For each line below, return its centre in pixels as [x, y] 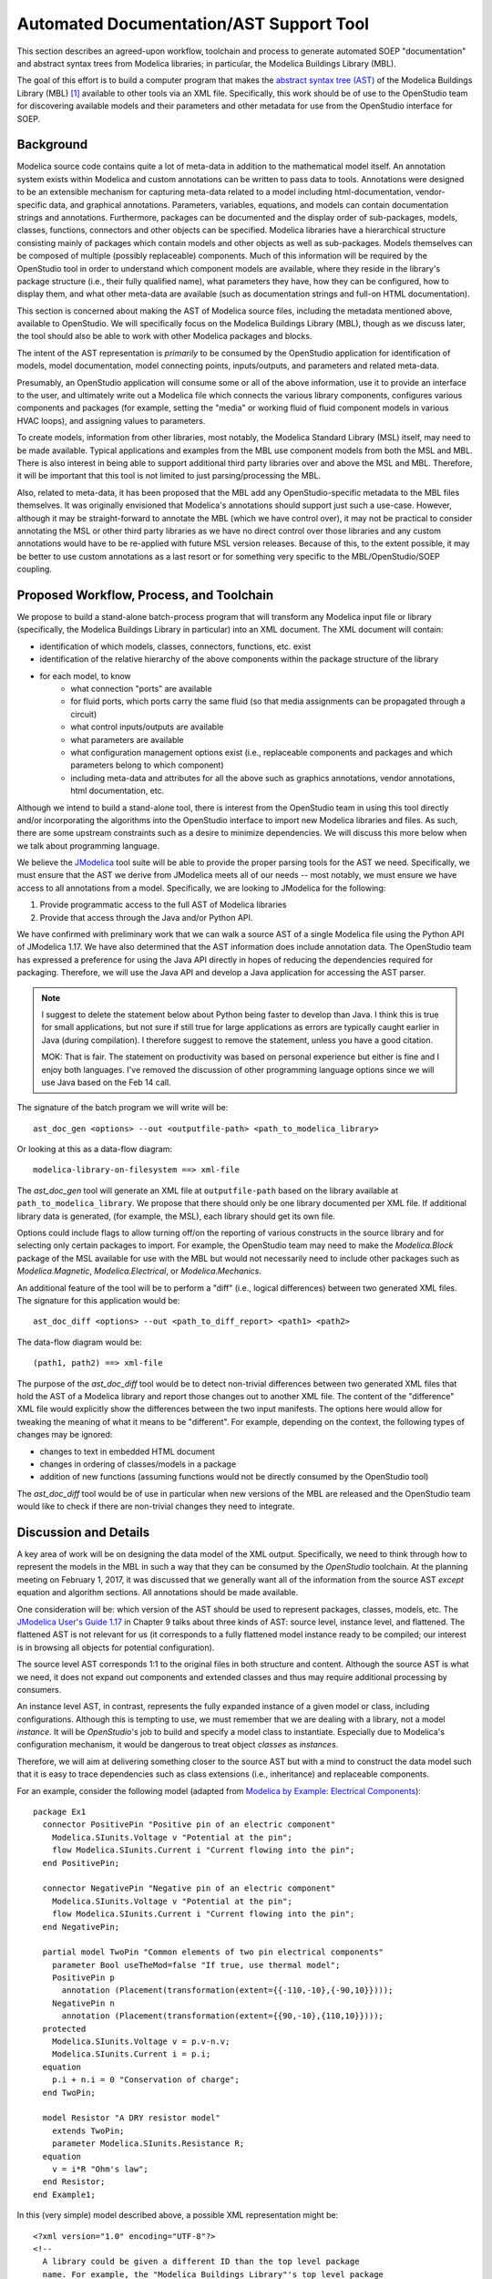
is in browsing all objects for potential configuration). [116, 1647]
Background [52, 144]
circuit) [84, 714]
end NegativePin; [81, 1927]
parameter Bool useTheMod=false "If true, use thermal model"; [196, 1965]
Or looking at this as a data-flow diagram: [95, 1150]
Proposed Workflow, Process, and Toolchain [145, 595]
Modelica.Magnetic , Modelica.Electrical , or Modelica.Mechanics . [139, 1271]
